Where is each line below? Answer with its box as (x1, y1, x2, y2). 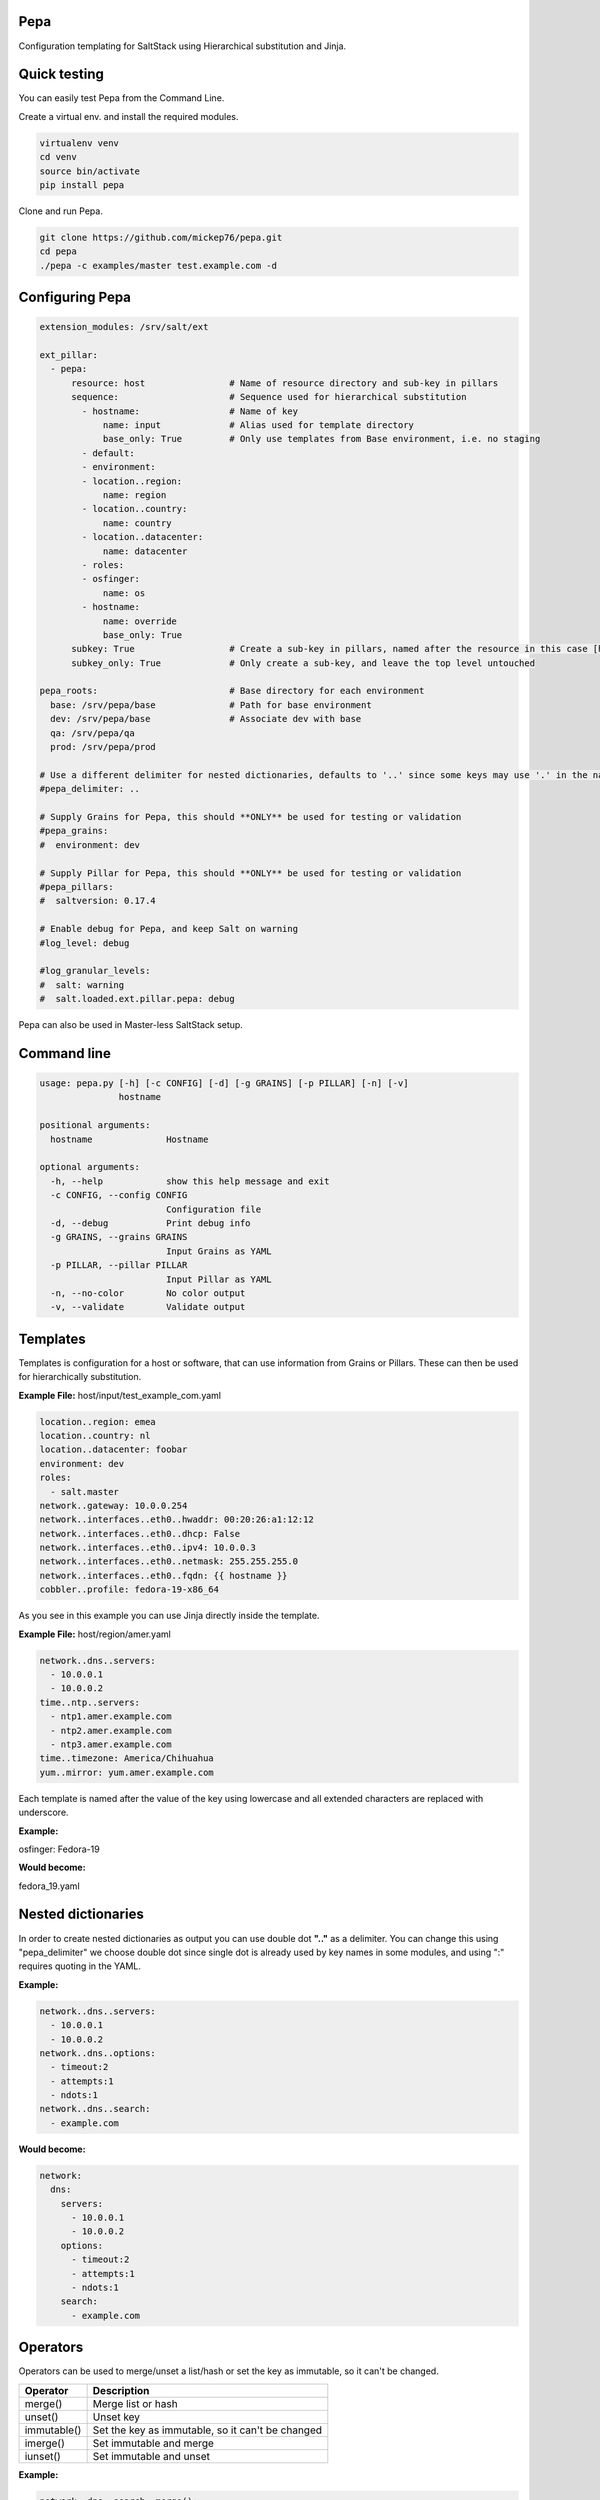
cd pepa (39, 246, 77, 257)
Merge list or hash (92, 2396, 179, 2410)
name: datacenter (102, 545, 188, 557)
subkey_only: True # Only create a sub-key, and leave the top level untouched (71, 657, 535, 669)
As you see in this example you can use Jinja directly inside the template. (18, 1610, 320, 1622)
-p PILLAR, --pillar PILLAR (50, 1260, 188, 1271)
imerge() (24, 2436, 65, 2450)
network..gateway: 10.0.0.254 (39, 1500, 188, 1511)
